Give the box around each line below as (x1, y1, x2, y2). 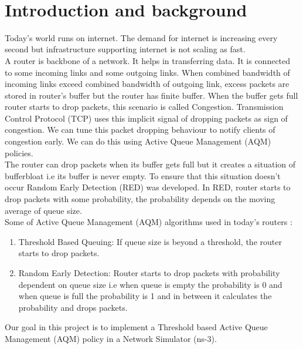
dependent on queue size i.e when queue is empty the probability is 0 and (18, 278, 282, 290)
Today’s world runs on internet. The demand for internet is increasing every (5, 31, 278, 43)
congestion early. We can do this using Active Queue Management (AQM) (5, 135, 271, 147)
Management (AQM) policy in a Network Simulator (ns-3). (5, 332, 217, 344)
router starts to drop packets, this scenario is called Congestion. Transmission (5, 100, 284, 113)
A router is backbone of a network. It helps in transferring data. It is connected (5, 54, 291, 66)
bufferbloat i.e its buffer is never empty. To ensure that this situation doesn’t (5, 169, 281, 182)
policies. (5, 146, 33, 159)
